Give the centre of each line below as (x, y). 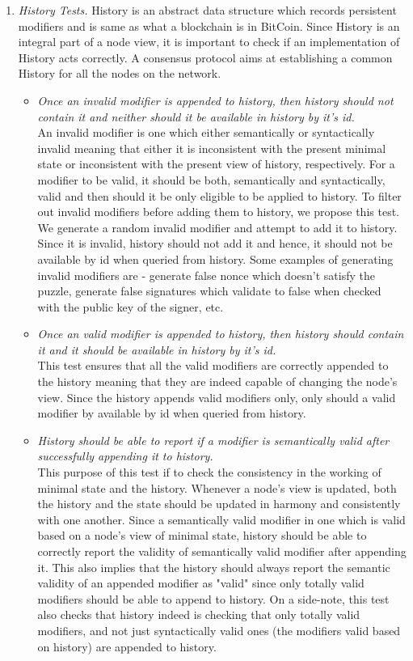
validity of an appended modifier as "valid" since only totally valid (201, 583)
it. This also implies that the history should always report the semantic (214, 567)
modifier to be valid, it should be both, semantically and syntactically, (211, 179)
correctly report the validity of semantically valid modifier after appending (222, 551)
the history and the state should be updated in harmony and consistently (219, 504)
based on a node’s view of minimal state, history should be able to (202, 535)
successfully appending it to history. (125, 456)
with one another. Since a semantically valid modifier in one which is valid (221, 519)
